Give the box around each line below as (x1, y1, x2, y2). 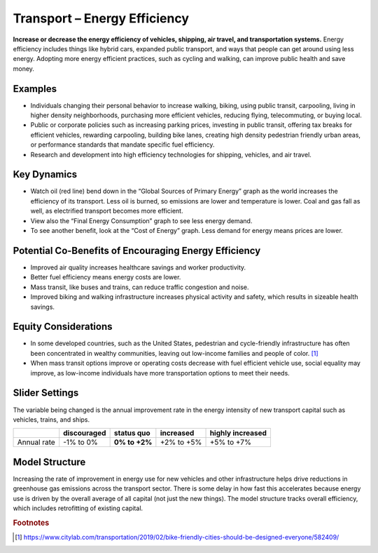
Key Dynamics (13, 168, 78, 180)
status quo (113, 428, 150, 438)
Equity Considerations (13, 321, 113, 333)
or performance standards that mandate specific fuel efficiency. (30, 140, 215, 149)
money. (13, 64, 35, 73)
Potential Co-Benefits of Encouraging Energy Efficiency (13, 244, 261, 256)
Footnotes (13, 518, 50, 528)
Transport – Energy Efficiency (13, 11, 189, 26)
